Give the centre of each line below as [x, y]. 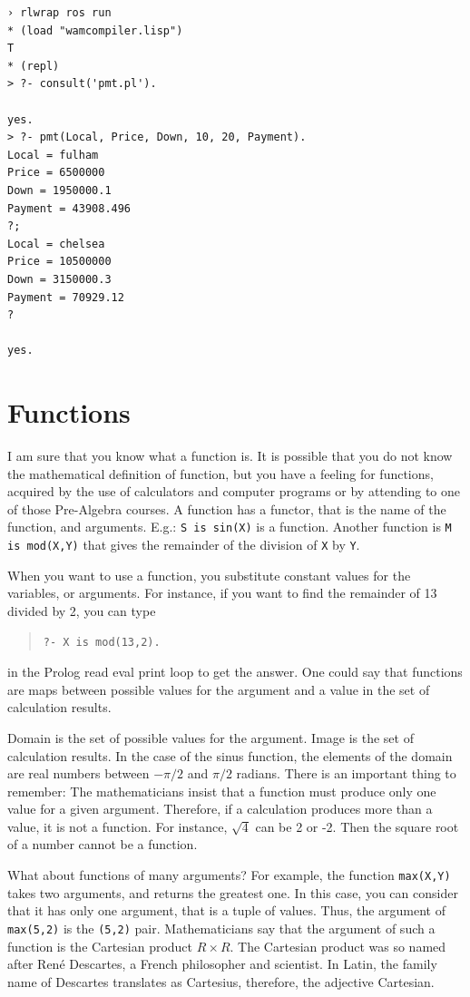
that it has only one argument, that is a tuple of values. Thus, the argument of [226, 910]
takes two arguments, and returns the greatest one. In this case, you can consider [233, 892]
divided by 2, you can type [82, 610]
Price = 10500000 [59, 262]
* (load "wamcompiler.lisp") [95, 30]
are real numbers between [78, 773]
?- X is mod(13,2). [102, 643]
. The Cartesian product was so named [338, 946]
